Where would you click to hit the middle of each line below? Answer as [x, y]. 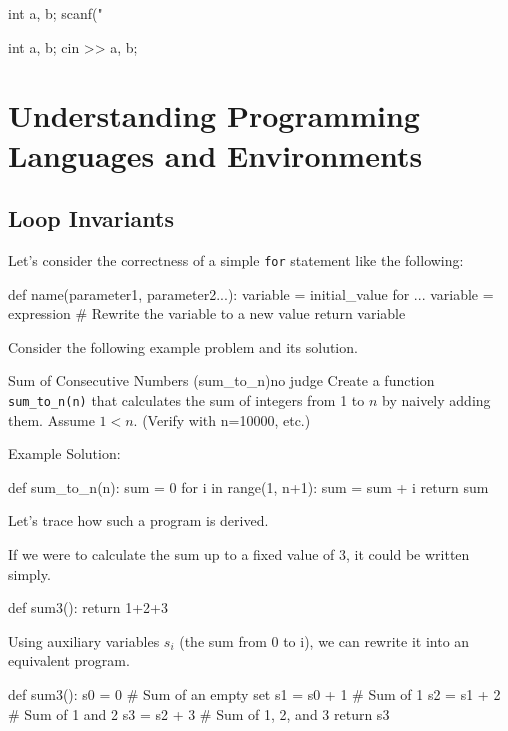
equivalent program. [69, 660]
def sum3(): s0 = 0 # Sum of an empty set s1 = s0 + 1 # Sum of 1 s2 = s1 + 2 [254, 693]
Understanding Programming [214, 115]
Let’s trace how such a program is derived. [138, 520]
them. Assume [51, 419]
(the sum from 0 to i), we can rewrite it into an [324, 640]
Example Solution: [64, 453]
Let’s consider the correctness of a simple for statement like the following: [236, 259]
